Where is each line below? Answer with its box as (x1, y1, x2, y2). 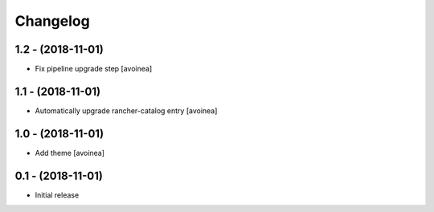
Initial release (35, 190, 80, 200)
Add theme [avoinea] (35, 148, 104, 157)
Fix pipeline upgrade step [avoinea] (35, 64, 153, 74)
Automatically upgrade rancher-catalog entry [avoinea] (35, 105, 218, 116)
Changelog (14, 12, 90, 30)
